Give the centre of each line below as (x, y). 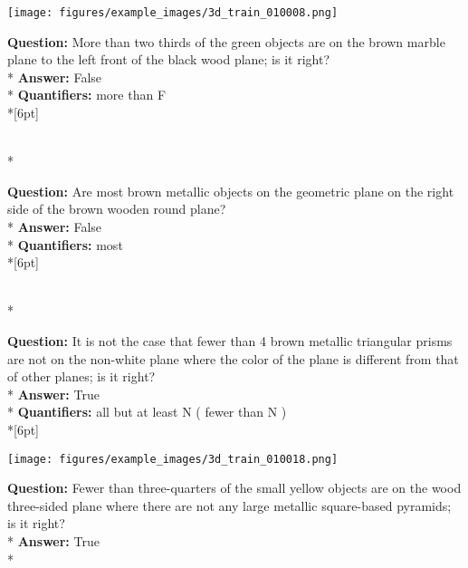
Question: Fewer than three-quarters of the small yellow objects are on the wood (234, 488)
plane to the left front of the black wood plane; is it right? (169, 59)
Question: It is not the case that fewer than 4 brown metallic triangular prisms (230, 340)
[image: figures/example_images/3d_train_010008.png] (173, 13)
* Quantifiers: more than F (87, 95)
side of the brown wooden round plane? (117, 209)
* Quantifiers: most (65, 244)
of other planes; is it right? (81, 376)
